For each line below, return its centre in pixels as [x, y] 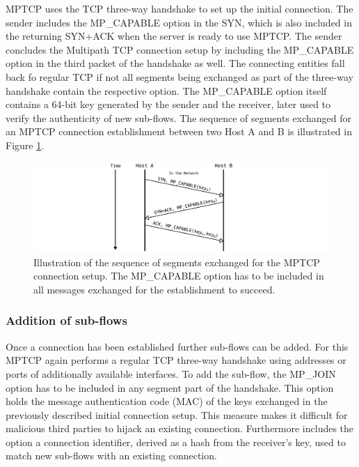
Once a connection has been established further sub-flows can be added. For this [177, 346]
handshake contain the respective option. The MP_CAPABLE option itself [166, 90]
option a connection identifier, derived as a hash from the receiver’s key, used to [176, 442]
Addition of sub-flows [66, 320]
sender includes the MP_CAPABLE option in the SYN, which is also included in [179, 22]
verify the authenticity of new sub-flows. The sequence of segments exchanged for [179, 117]
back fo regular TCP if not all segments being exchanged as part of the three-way [179, 76]
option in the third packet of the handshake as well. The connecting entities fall [175, 63]
